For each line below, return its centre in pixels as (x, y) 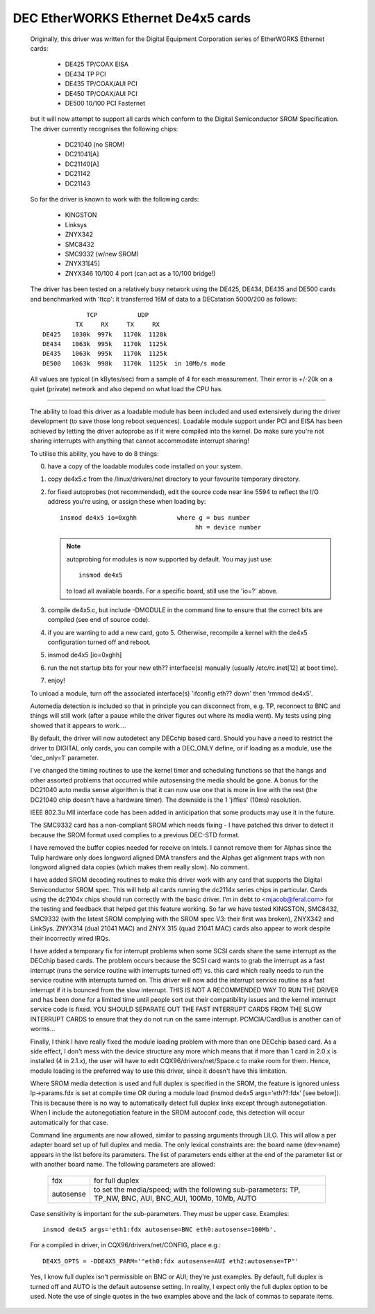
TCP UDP (118, 315)
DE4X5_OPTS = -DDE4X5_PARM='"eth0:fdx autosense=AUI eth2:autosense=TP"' (171, 1261)
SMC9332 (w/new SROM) (102, 254)
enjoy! (56, 680)
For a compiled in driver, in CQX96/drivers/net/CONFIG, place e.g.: (126, 1245)
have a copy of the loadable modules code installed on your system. (145, 466)
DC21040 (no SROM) (95, 145)
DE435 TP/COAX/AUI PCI (101, 84)
